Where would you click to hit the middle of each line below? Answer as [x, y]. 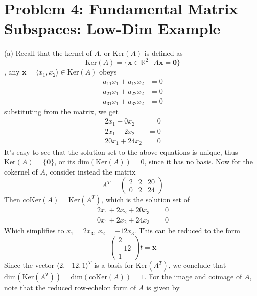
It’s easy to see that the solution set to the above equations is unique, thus [121, 151]
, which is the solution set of [145, 199]
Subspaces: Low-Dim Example [112, 28]
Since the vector [29, 265]
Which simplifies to [34, 230]
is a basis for [114, 265]
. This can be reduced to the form [187, 230]
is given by [163, 287]
